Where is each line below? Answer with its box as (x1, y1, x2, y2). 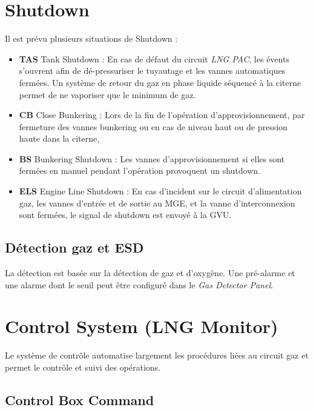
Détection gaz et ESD (5, 238, 144, 257)
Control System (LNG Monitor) (5, 314, 278, 339)
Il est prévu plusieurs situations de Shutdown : (5, 32, 178, 45)
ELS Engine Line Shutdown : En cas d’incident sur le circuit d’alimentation (19, 185, 302, 197)
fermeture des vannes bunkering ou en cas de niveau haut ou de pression (19, 120, 288, 133)
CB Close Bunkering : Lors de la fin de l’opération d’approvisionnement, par (19, 108, 305, 121)
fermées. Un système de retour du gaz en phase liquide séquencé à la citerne (19, 76, 301, 88)
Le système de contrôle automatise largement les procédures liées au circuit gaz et (5, 349, 309, 362)
